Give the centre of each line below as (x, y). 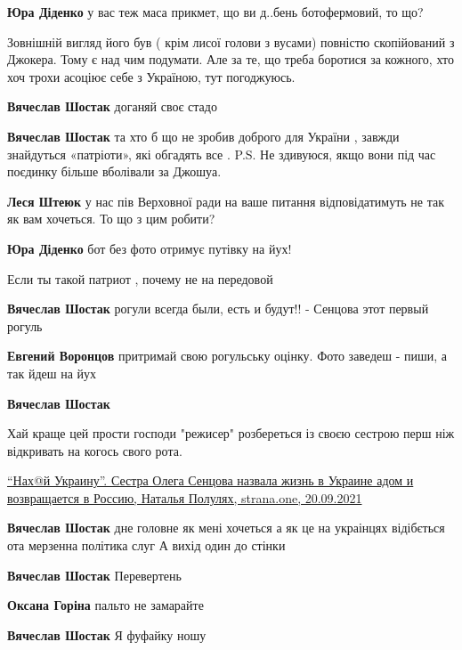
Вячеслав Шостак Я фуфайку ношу (107, 634)
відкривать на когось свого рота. (95, 450)
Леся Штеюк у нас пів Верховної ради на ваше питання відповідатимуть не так (226, 201)
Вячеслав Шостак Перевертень (94, 575)
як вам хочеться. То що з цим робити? (111, 219)
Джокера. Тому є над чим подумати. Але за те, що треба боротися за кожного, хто (231, 59)
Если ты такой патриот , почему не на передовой (140, 278)
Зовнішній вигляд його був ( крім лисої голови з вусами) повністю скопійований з (231, 41)
